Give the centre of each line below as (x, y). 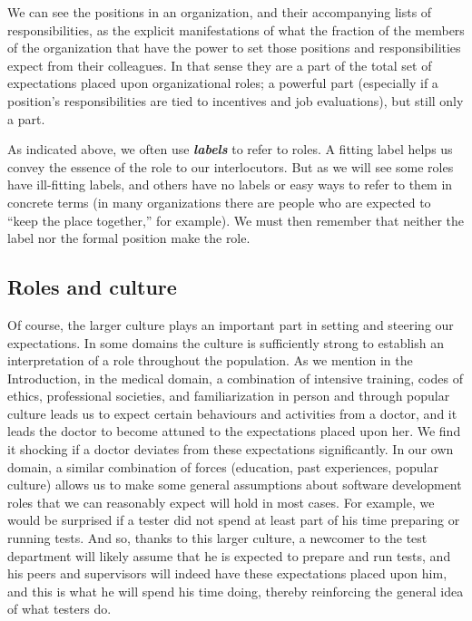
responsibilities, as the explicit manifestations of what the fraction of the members (236, 29)
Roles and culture (92, 287)
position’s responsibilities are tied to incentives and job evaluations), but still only (236, 100)
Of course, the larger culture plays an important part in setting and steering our (231, 324)
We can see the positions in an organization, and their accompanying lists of (220, 12)
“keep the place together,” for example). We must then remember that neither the (236, 220)
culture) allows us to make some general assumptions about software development (235, 485)
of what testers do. (59, 609)
